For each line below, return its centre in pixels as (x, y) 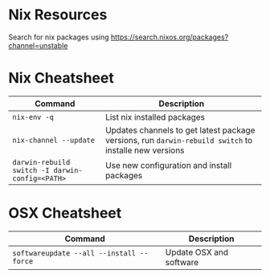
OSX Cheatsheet (65, 213)
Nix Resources (58, 15)
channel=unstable (38, 45)
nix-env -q (33, 117)
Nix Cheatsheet (61, 78)
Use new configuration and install (169, 165)
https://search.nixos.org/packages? (170, 37)
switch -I (31, 170)
